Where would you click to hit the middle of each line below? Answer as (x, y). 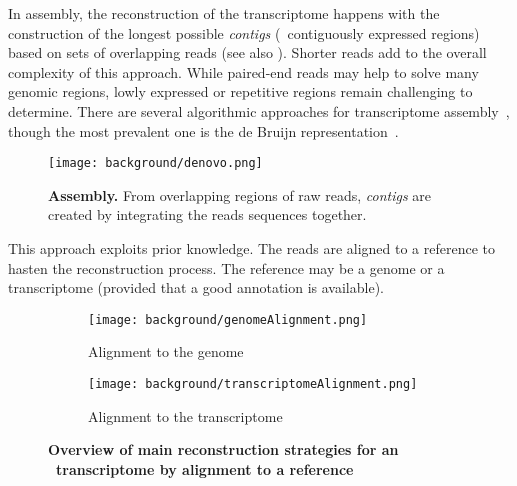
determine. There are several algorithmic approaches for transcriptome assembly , (259, 110)
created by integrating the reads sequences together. (207, 214)
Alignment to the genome (166, 351)
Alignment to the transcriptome (185, 415)
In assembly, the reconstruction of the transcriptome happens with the (224, 13)
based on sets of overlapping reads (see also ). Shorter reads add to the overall (247, 52)
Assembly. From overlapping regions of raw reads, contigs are (240, 194)
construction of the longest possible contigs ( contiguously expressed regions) (244, 32)
